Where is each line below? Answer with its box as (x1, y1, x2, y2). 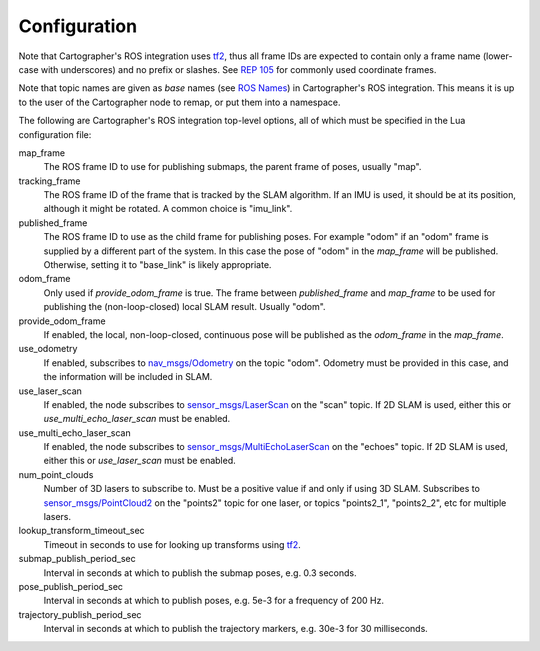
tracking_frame (18, 175, 81, 187)
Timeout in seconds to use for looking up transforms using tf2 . (43, 538, 302, 550)
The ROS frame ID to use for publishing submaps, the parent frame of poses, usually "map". (43, 161, 422, 173)
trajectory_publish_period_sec (18, 608, 142, 620)
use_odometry (18, 343, 78, 355)
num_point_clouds (18, 468, 94, 480)
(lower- (482, 50, 513, 62)
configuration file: (18, 128, 92, 140)
